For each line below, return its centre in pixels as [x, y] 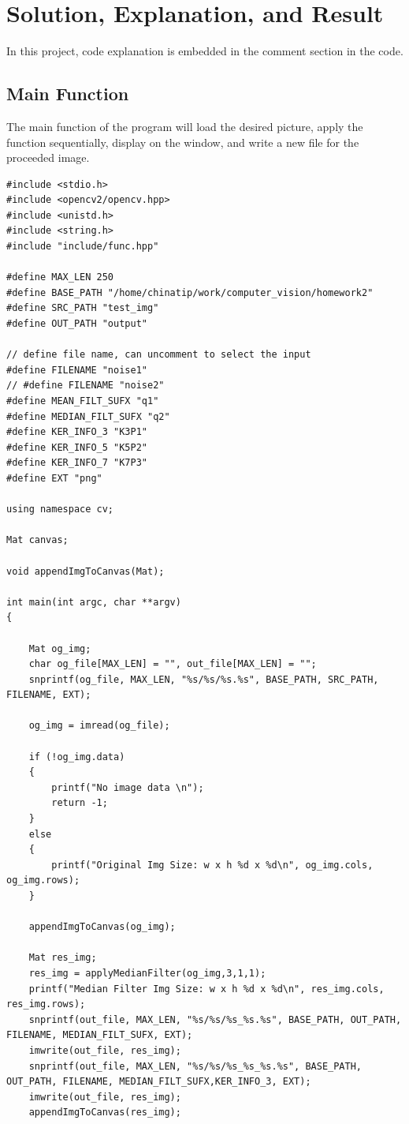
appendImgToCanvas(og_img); [102, 927]
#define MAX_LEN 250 [60, 277]
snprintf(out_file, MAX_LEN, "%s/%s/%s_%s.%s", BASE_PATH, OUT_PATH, [215, 1019]
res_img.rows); [46, 1004]
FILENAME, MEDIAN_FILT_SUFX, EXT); [100, 1035]
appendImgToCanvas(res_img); [105, 1113]
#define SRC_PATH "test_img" [83, 308]
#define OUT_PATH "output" [77, 324]
